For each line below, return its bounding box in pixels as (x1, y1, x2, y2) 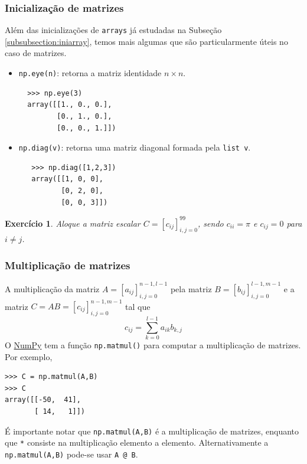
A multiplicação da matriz (5, 282, 100, 295)
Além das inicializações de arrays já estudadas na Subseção (5, 24, 222, 36)
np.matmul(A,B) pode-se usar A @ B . (5, 447, 138, 460)
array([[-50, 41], (5, 396, 81, 404)
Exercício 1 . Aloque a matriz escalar (5, 217, 141, 229)
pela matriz (170, 282, 212, 295)
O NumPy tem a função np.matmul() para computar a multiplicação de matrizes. (5, 338, 301, 351)
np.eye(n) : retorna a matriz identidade (18, 67, 162, 79)
